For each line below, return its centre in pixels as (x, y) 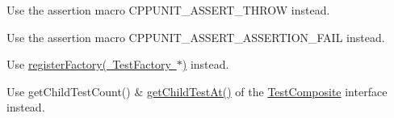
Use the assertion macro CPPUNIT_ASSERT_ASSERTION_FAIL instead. (196, 37)
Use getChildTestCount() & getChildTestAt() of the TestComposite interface (197, 91)
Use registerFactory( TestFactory (89, 64)
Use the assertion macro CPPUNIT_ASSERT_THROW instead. (168, 10)
